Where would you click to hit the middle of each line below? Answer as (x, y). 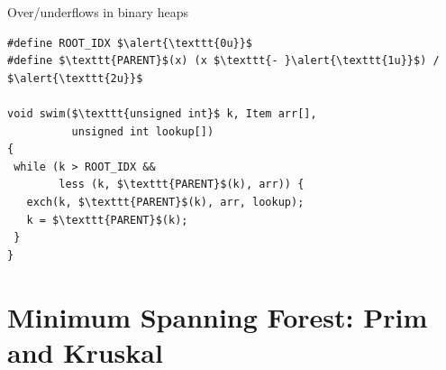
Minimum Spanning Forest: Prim (218, 316)
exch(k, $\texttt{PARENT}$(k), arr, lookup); (165, 202)
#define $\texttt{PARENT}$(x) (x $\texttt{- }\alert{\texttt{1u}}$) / (223, 61)
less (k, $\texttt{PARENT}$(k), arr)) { (182, 185)
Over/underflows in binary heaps (98, 12)
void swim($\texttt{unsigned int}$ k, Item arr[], (162, 113)
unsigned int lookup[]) (143, 131)
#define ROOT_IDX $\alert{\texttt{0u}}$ (130, 43)
